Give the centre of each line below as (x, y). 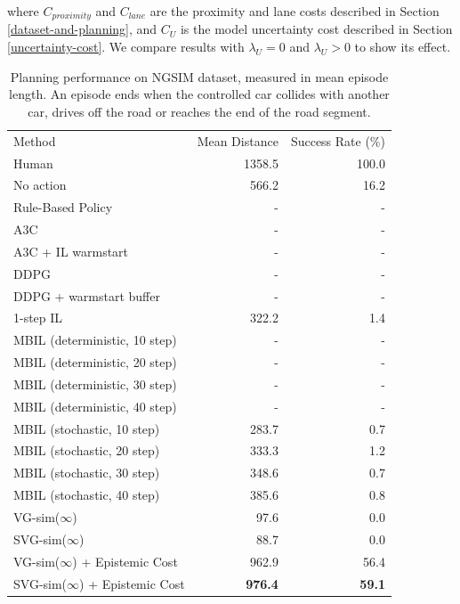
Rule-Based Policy (63, 207)
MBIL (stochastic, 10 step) (87, 428)
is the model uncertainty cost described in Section (316, 29)
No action (40, 185)
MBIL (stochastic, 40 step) (87, 495)
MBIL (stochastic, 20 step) (87, 450)
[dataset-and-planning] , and (82, 29)
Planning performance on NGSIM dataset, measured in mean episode (199, 76)
